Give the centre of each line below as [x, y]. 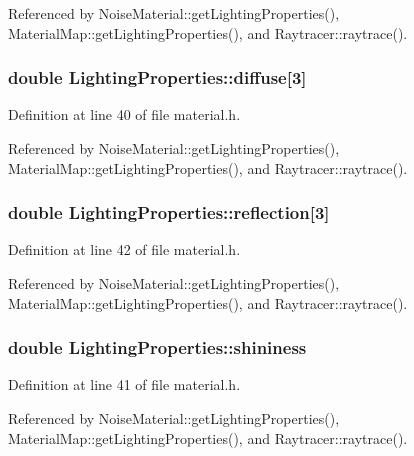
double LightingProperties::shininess [157, 347]
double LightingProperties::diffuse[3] [157, 77]
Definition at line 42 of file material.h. [124, 249]
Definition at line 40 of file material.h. [124, 114]
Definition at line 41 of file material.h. [124, 384]
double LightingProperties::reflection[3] [169, 212]
